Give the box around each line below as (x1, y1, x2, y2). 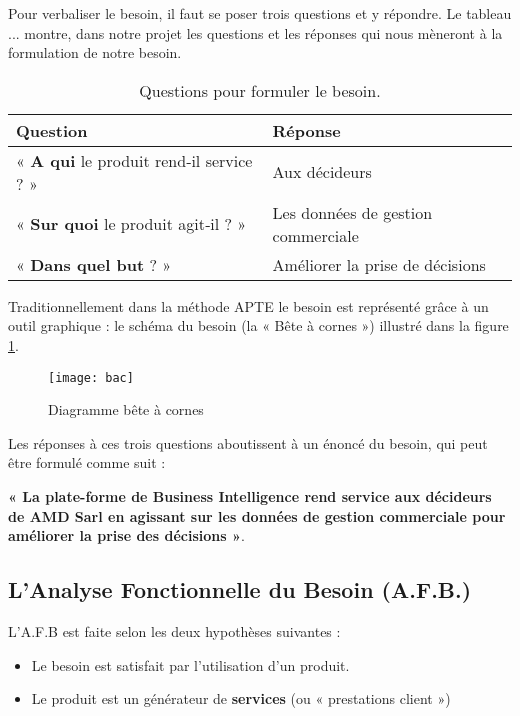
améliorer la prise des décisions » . (8, 525, 245, 546)
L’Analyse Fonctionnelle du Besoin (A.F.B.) (8, 574, 472, 605)
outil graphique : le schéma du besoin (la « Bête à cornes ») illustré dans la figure (8, 315, 509, 336)
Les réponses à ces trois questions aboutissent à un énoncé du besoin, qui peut (8, 432, 488, 453)
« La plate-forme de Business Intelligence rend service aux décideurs (8, 486, 492, 506)
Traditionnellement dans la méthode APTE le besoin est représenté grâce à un (8, 295, 489, 316)
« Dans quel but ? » (16, 252, 172, 276)
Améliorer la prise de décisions (272, 252, 486, 276)
